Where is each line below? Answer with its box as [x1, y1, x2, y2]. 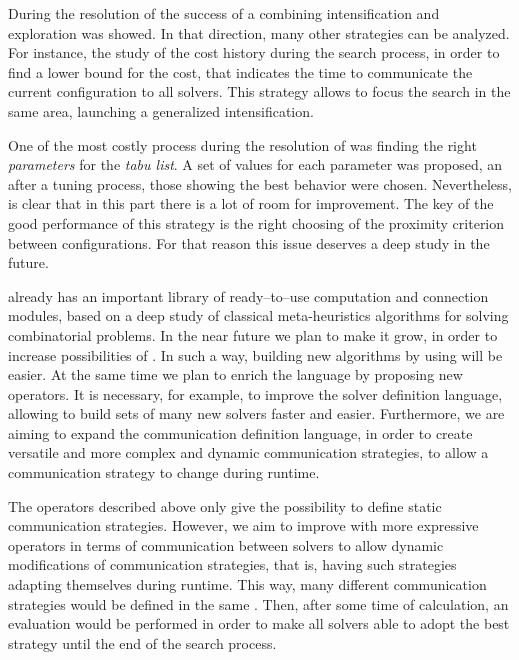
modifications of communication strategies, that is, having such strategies [8, 554, 457, 575]
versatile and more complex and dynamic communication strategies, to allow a [8, 442, 489, 463]
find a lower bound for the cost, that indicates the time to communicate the [8, 61, 473, 82]
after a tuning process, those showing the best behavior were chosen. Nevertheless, [8, 173, 512, 194]
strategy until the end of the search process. [8, 632, 277, 653]
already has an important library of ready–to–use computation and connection [8, 285, 489, 306]
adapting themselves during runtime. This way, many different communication [8, 574, 487, 595]
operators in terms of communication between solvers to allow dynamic [8, 534, 444, 555]
